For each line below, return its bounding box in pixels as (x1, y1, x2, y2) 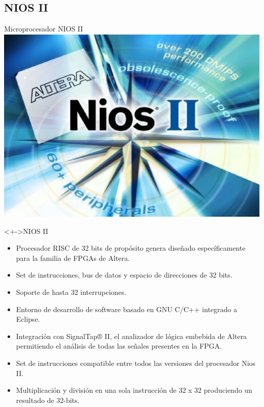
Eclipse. (16, 314, 40, 324)
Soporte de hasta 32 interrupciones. (16, 287, 126, 297)
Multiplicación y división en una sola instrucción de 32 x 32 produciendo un (16, 385, 252, 395)
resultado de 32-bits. (16, 394, 80, 405)
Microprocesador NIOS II (4, 23, 83, 34)
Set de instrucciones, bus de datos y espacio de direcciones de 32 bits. (16, 269, 233, 280)
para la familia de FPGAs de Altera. (16, 252, 130, 263)
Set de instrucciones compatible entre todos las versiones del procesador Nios (16, 358, 256, 368)
